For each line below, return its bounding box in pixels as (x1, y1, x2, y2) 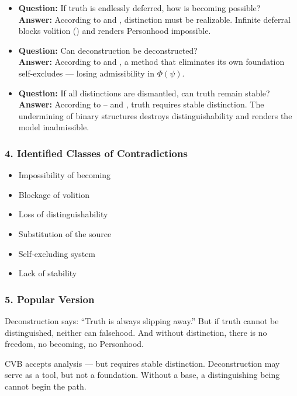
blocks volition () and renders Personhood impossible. (18, 25, 211, 37)
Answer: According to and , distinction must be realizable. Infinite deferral (18, 13, 291, 25)
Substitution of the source (18, 227, 112, 239)
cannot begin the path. (5, 380, 87, 392)
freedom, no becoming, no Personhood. (5, 338, 144, 350)
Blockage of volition (18, 188, 89, 200)
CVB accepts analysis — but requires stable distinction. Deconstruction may (5, 357, 280, 369)
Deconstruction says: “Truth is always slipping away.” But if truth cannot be (5, 314, 279, 326)
